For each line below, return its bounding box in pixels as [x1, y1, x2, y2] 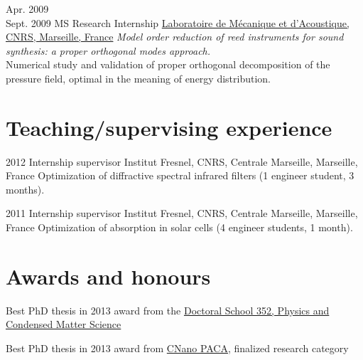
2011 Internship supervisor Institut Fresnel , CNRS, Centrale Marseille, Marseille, [6, 206, 358, 221]
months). [6, 181, 45, 196]
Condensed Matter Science [6, 317, 121, 332]
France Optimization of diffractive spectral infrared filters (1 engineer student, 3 [6, 168, 354, 183]
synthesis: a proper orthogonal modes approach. [6, 43, 211, 58]
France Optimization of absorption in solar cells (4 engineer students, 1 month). [6, 220, 353, 235]
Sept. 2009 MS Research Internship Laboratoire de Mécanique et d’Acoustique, [6, 15, 350, 30]
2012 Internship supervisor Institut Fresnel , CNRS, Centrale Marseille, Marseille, [6, 154, 358, 169]
